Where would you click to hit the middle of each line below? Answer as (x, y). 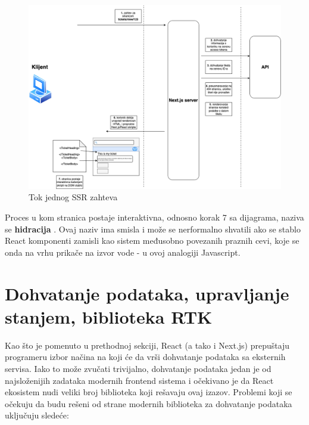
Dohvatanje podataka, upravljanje (147, 293)
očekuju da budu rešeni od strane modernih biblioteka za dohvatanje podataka (149, 403)
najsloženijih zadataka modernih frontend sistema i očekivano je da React (139, 380)
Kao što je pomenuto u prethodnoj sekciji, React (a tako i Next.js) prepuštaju (147, 345)
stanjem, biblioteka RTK (109, 316)
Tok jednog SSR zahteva (73, 197)
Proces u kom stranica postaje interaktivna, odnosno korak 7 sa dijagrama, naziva (154, 217)
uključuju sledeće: (37, 415)
